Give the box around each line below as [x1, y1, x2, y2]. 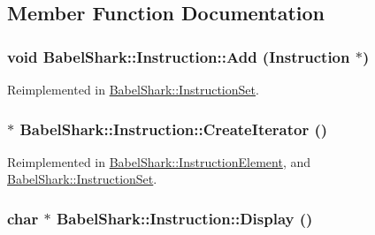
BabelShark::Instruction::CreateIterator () [19, 117, 328, 140]
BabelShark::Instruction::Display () [56, 207, 313, 229]
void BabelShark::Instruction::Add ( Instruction [7, 45, 350, 67]
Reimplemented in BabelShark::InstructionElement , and [7, 152, 311, 171]
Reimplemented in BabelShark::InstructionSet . [7, 80, 259, 98]
